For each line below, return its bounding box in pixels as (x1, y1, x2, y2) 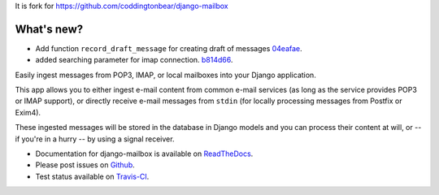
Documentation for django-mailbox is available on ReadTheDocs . (35, 149, 254, 158)
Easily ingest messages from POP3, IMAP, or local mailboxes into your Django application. (15, 70, 316, 80)
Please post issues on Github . (35, 160, 135, 170)
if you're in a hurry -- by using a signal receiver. (15, 134, 175, 144)
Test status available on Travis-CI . (35, 171, 150, 181)
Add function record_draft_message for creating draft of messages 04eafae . (35, 43, 302, 53)
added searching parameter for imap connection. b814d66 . (35, 55, 233, 65)
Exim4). (15, 107, 41, 117)
